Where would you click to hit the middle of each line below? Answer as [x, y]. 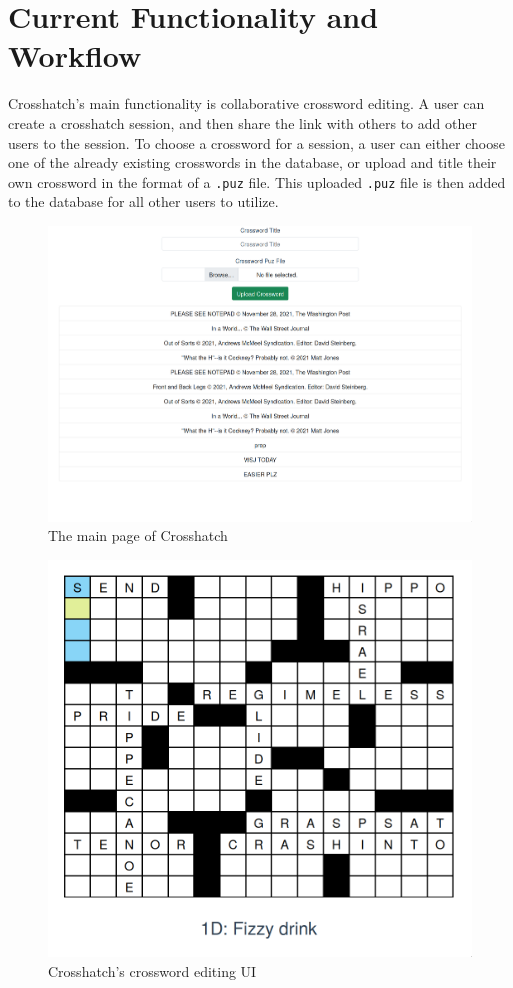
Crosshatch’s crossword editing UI [152, 970]
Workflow [75, 55]
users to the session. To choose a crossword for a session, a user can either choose [256, 142]
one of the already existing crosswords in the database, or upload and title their [252, 162]
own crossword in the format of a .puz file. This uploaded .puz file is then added [257, 181]
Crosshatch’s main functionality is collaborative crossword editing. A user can [246, 103]
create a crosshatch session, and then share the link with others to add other [242, 122]
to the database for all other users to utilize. [143, 201]
